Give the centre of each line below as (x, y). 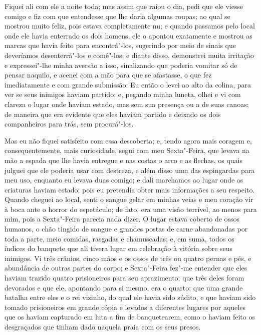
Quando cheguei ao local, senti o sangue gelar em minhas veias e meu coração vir (129, 199)
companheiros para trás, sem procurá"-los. (69, 124)
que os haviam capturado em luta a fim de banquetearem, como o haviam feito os (130, 317)
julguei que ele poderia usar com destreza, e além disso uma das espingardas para (130, 170)
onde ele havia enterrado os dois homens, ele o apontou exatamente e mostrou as (128, 35)
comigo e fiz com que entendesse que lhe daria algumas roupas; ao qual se (117, 16)
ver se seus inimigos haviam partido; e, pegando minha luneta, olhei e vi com (123, 94)
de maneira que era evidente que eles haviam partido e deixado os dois (113, 114)
